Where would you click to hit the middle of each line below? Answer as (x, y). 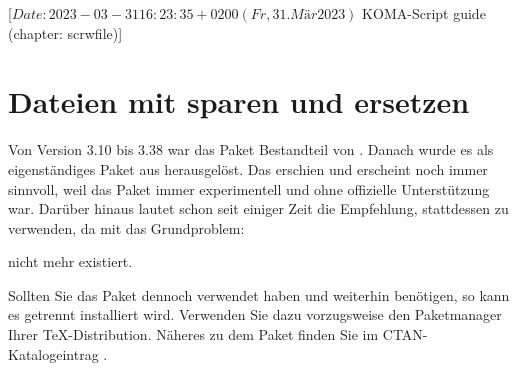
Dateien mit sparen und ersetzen (239, 101)
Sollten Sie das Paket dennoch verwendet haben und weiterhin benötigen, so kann (259, 294)
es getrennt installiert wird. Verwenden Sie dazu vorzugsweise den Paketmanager (255, 314)
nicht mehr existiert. (70, 261)
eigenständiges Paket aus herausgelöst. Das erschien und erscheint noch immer (248, 168)
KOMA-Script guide (424, 13)
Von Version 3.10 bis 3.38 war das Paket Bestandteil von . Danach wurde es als (251, 149)
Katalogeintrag (53, 353)
